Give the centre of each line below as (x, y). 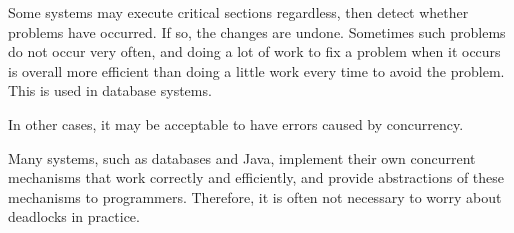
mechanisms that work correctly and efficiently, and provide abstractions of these (256, 177)
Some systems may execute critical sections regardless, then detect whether (238, 12)
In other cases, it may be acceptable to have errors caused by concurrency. (236, 123)
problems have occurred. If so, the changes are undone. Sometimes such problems (257, 31)
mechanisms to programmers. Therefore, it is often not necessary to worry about (255, 196)
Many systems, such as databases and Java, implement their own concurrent (242, 157)
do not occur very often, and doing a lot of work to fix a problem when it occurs (254, 51)
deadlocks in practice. (74, 216)
